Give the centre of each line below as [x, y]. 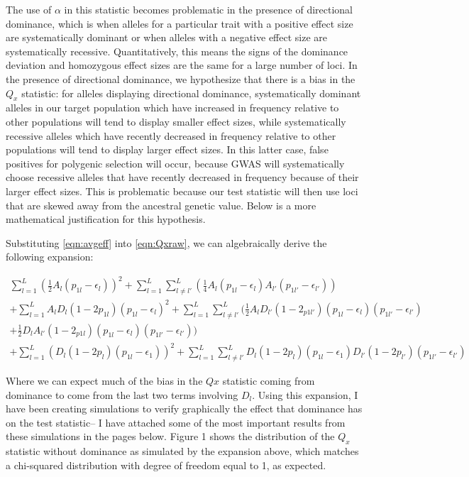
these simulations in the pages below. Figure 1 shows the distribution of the [170, 436]
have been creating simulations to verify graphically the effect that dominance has [184, 409]
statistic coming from [269, 380]
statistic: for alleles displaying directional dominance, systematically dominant [191, 93]
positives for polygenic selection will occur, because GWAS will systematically [175, 163]
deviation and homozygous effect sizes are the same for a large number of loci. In [182, 65]
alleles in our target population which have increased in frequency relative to [172, 108]
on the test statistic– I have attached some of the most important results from [176, 422]
